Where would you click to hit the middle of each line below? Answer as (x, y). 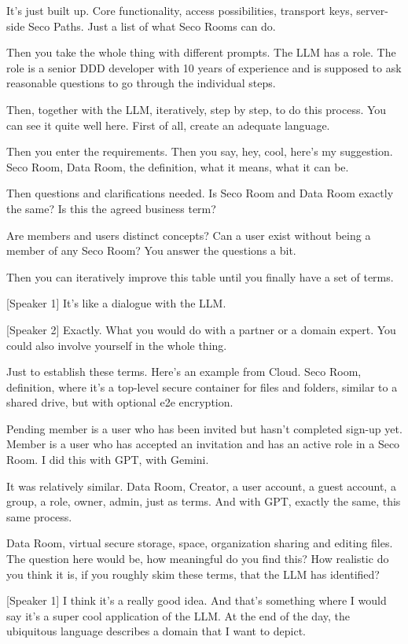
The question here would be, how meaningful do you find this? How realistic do (198, 559)
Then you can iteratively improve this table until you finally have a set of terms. (200, 276)
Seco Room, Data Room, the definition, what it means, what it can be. (178, 166)
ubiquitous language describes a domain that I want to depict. (156, 631)
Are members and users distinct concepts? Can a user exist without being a (189, 235)
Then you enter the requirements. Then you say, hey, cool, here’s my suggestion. (200, 151)
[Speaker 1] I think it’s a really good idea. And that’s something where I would (197, 600)
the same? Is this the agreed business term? (111, 208)
